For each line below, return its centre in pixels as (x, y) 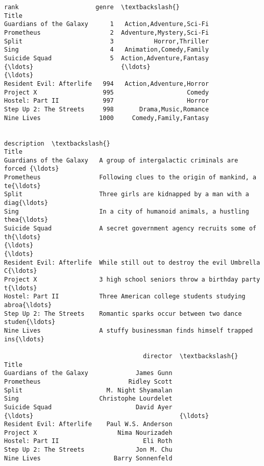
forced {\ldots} (32, 169)
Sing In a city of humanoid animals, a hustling (127, 211)
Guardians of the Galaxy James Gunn (88, 373)
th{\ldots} (22, 237)
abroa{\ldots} (28, 305)
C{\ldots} (21, 271)
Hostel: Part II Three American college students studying (125, 297)
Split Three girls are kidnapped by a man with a (127, 194)
